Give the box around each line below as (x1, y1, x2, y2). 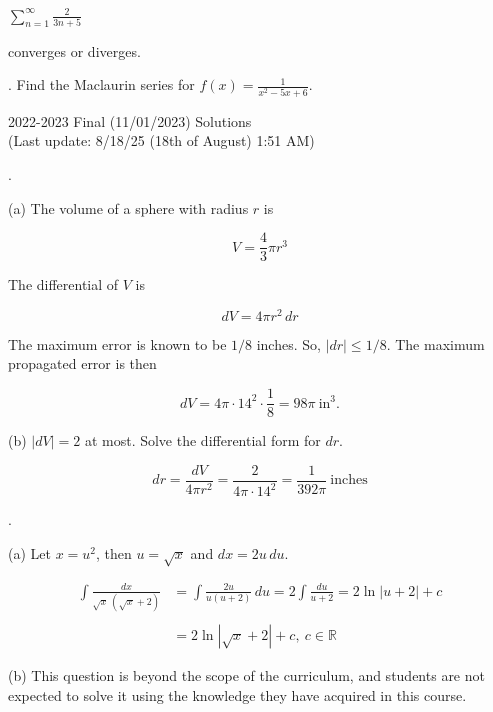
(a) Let (8, 542, 51, 563)
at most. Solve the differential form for (84, 430, 321, 451)
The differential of (8, 274, 119, 295)
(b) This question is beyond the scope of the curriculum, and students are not (8, 665, 485, 686)
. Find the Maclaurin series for (8, 74, 195, 95)
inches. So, (256, 333, 321, 354)
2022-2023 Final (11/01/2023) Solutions (8, 110, 252, 131)
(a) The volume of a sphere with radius (8, 197, 249, 218)
